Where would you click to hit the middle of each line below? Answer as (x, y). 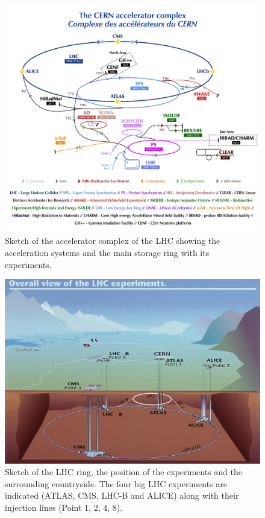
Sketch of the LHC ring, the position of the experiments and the (123, 472)
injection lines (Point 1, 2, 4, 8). (64, 507)
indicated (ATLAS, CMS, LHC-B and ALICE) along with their (122, 495)
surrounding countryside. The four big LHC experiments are (116, 483)
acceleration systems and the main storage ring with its (107, 252)
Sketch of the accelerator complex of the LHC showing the (113, 241)
